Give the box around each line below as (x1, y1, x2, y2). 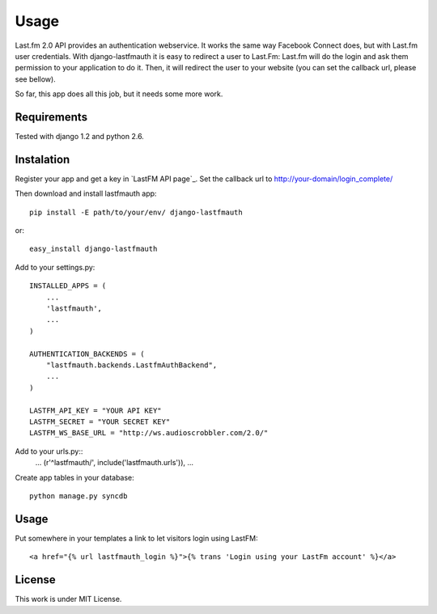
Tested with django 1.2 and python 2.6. (15, 132, 145, 142)
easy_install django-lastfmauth (29, 244, 158, 254)
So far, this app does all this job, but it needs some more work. (15, 89, 223, 99)
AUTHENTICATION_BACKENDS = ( (29, 349, 145, 358)
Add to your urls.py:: (15, 446, 83, 456)
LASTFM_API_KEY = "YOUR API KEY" (29, 405, 162, 415)
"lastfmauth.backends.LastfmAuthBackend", (45, 361, 218, 370)
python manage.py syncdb (29, 491, 128, 501)
